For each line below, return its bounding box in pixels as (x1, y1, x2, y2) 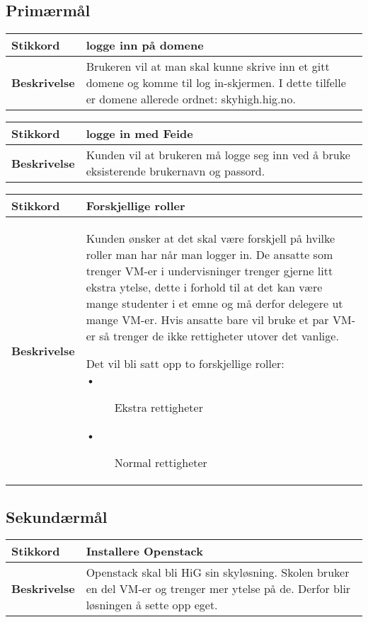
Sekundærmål (6, 505, 108, 527)
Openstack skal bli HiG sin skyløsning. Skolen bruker (86, 564, 350, 581)
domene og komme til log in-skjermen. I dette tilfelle (86, 74, 346, 91)
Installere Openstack (86, 543, 203, 560)
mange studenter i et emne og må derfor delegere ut (86, 295, 343, 312)
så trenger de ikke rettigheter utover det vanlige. (99, 328, 339, 345)
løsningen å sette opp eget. (86, 597, 218, 614)
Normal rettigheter (114, 454, 207, 471)
